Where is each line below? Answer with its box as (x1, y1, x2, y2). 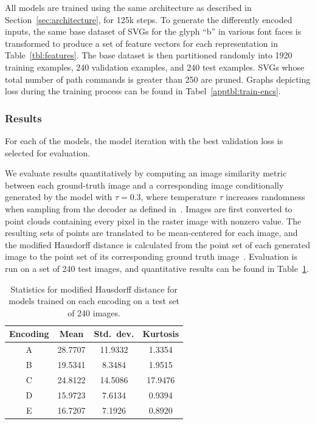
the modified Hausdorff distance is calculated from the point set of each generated (5, 238, 311, 251)
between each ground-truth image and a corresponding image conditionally (5, 178, 284, 191)
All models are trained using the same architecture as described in (5, 1, 252, 13)
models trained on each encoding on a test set (9, 294, 179, 307)
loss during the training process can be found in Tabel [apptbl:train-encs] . (5, 85, 281, 97)
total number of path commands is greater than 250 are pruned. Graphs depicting (5, 72, 311, 85)
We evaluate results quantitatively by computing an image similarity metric (5, 167, 287, 179)
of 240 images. (67, 306, 120, 319)
